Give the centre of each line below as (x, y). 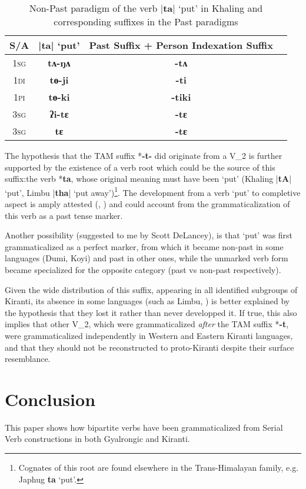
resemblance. (28, 359)
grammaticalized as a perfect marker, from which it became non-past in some (144, 246)
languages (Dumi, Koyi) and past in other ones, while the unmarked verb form (147, 258)
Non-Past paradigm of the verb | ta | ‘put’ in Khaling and (146, 8)
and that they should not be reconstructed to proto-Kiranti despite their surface (149, 347)
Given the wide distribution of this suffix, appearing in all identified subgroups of (151, 289)
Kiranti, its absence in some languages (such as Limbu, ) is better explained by (147, 301)
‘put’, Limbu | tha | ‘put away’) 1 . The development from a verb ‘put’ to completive (153, 191)
